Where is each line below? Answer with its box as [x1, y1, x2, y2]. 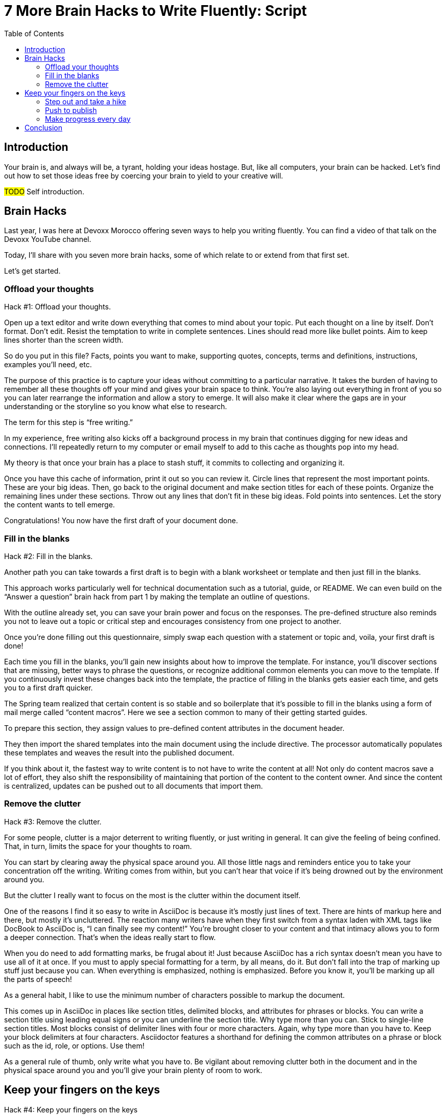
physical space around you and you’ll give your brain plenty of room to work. [4, 1065, 263, 1075]
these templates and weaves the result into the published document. [4, 748, 234, 757]
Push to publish [45, 105, 97, 115]
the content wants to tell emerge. [4, 500, 115, 509]
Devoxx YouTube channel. [4, 235, 91, 244]
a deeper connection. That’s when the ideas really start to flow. [4, 932, 216, 942]
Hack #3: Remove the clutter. [4, 817, 102, 826]
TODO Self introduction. [4, 187, 84, 196]
